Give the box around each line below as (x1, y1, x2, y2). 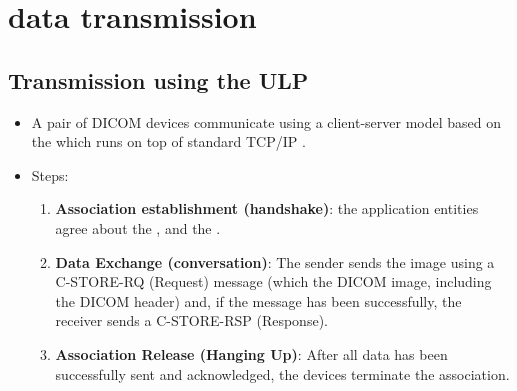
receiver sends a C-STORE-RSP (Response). (55, 310, 328, 331)
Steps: (31, 164, 69, 185)
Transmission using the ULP (8, 64, 309, 95)
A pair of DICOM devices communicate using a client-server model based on (31, 111, 501, 132)
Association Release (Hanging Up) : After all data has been (55, 343, 448, 364)
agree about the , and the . (55, 217, 221, 238)
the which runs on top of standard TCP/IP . (31, 131, 306, 152)
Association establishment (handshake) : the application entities (55, 198, 479, 219)
